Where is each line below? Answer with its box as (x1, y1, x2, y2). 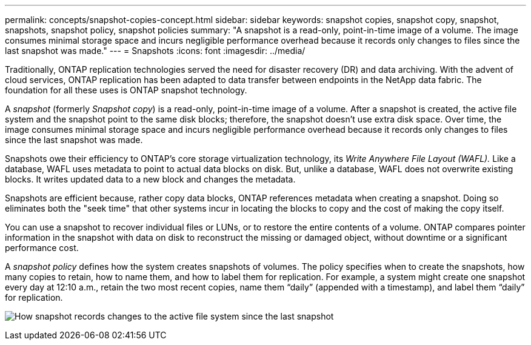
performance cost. (5, 243, 79, 253)
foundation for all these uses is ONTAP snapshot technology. (5, 85, 247, 95)
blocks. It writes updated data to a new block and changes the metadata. (5, 174, 296, 184)
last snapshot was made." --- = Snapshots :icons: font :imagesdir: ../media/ (5, 45, 306, 56)
